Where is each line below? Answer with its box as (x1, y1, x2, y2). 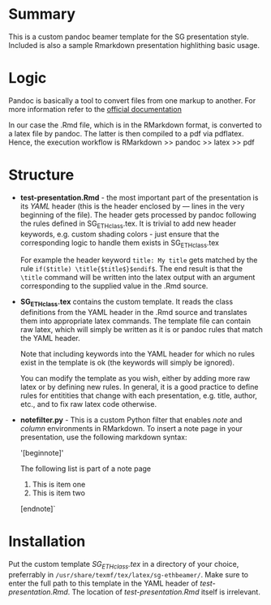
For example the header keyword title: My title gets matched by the (19, 255, 258, 265)
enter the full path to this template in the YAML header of (8, 578, 199, 588)
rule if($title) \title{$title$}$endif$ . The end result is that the (19, 264, 243, 274)
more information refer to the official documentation (8, 104, 183, 114)
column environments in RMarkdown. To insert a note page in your (19, 424, 243, 434)
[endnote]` (19, 504, 56, 514)
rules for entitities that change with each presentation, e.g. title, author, (19, 391, 258, 400)
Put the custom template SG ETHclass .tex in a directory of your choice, (8, 560, 239, 571)
